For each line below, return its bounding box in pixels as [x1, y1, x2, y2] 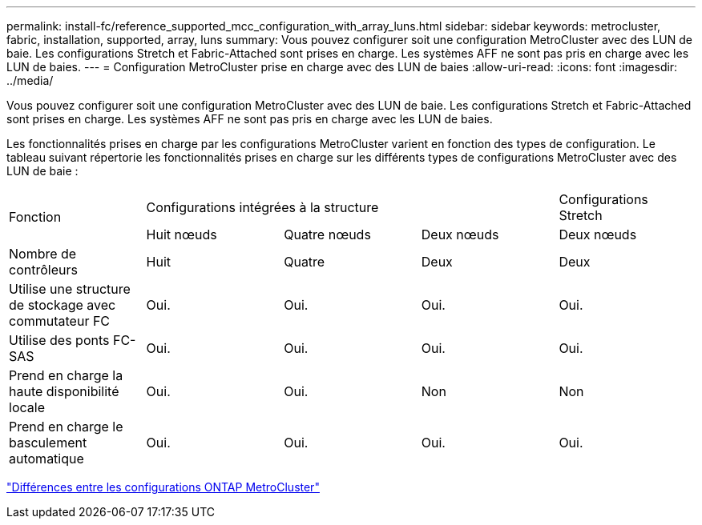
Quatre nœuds [284, 226, 371, 242]
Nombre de [9, 246, 77, 262]
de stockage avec [9, 297, 116, 313]
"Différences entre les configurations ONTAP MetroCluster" [6, 480, 320, 494]
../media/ [6, 74, 54, 87]
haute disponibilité [9, 383, 119, 399]
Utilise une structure [9, 281, 131, 297]
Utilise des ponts [9, 332, 110, 348]
